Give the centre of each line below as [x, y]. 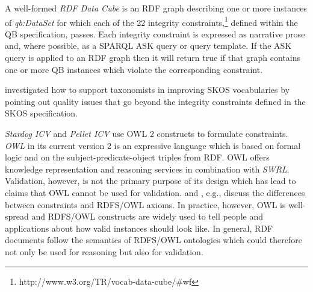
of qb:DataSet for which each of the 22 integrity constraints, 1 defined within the [151, 21]
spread [17, 216]
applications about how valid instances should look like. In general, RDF [139, 228]
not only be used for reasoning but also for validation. [104, 251]
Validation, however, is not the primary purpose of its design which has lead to [150, 181]
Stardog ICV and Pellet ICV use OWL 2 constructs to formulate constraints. [147, 133]
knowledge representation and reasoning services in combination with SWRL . [147, 169]
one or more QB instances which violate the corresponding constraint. [134, 69]
